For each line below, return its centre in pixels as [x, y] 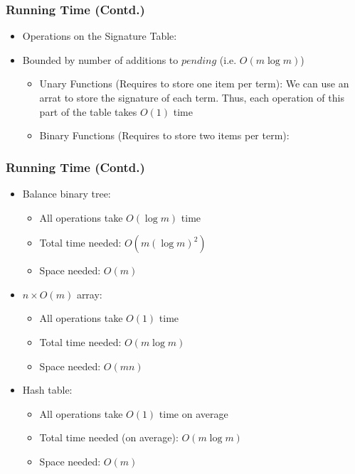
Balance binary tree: [67, 193]
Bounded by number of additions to [100, 59]
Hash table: [47, 390]
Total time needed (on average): [109, 437]
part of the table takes [88, 111]
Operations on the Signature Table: [100, 36]
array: [89, 294]
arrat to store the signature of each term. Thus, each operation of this [192, 97]
